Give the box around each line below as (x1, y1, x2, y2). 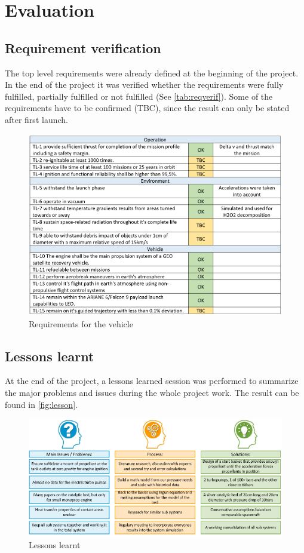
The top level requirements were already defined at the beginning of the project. (5, 66, 299, 79)
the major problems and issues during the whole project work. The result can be (5, 386, 299, 399)
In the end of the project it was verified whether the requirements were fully (5, 78, 284, 91)
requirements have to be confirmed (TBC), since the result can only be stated (5, 102, 290, 114)
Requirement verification (5, 38, 161, 57)
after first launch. (5, 113, 68, 125)
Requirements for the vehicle (29, 317, 133, 330)
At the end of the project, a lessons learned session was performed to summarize (5, 374, 299, 387)
